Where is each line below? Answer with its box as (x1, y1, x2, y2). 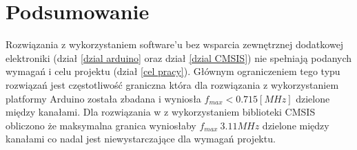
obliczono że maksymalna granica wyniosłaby (6, 118, 196, 132)
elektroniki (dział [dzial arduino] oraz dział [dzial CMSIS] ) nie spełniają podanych (6, 50, 352, 65)
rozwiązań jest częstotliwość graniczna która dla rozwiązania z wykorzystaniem (6, 77, 339, 92)
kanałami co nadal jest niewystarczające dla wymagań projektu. (6, 131, 276, 146)
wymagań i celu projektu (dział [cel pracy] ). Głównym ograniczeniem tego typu (6, 64, 340, 78)
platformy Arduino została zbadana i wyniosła (6, 91, 201, 105)
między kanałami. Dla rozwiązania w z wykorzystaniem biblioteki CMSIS (6, 105, 316, 119)
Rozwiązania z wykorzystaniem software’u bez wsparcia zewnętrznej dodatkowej (6, 37, 344, 52)
